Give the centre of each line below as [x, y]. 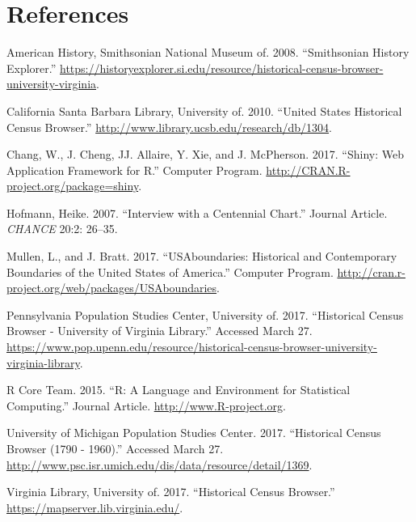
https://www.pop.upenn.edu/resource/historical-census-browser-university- [192, 347]
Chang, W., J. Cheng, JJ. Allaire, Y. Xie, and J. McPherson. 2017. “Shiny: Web [205, 154]
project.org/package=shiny [73, 186]
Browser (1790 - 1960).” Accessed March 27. [115, 448]
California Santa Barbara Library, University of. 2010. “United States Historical [204, 110]
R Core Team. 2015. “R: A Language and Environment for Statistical [179, 390]
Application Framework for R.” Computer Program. [134, 170]
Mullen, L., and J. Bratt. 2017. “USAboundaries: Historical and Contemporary [202, 256]
